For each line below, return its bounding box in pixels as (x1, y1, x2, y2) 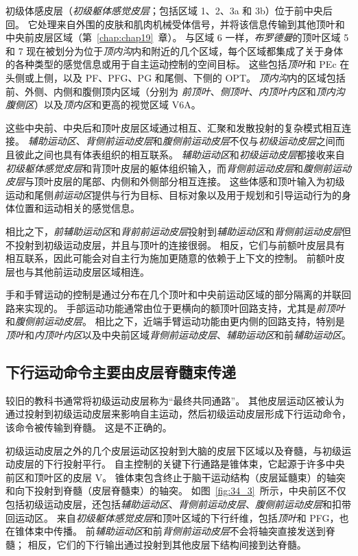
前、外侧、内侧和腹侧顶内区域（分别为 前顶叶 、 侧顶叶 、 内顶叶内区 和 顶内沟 (5, 84, 345, 98)
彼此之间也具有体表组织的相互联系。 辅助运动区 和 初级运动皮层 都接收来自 (14, 147, 345, 161)
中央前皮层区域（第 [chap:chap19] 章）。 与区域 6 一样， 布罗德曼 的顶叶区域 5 (5, 30, 349, 45)
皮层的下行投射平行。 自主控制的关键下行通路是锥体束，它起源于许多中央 (14, 457, 345, 471)
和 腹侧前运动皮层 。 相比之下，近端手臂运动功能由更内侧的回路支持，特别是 (5, 314, 345, 328)
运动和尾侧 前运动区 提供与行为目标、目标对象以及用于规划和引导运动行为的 (5, 187, 342, 202)
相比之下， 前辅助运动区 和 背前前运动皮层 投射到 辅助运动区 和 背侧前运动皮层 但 (5, 223, 351, 238)
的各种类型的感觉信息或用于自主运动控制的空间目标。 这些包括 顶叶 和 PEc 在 (5, 57, 350, 71)
